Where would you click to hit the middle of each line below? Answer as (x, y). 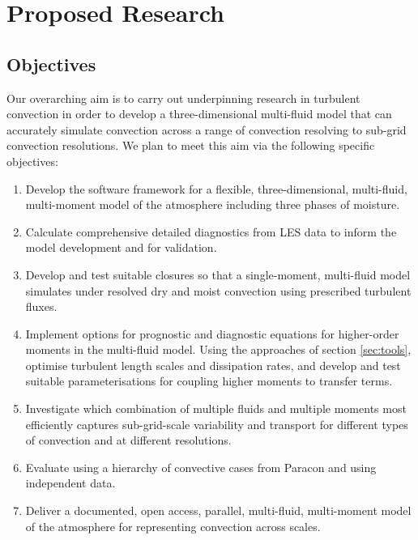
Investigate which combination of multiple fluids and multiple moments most (216, 408)
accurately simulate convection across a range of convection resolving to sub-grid (207, 129)
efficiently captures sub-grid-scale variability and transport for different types (217, 424)
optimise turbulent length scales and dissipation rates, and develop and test (213, 365)
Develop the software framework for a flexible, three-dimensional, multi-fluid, (216, 188)
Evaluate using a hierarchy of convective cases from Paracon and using (201, 467)
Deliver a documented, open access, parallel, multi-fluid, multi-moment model (218, 510)
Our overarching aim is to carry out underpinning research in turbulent (183, 98)
